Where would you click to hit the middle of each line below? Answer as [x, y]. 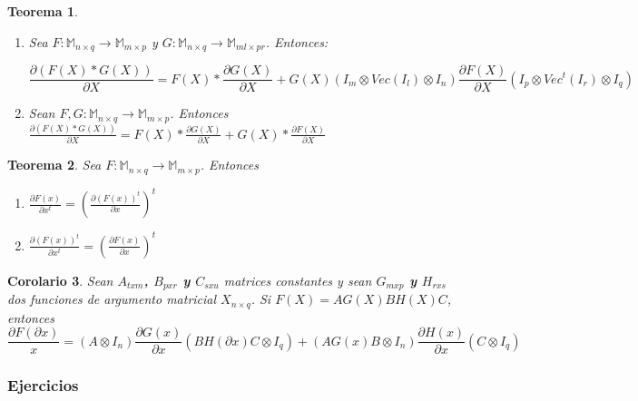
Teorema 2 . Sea [54, 165]
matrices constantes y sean [298, 280]
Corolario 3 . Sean [60, 280]
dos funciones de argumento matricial [112, 299]
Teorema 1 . [43, 11]
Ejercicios [43, 385]
